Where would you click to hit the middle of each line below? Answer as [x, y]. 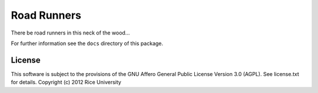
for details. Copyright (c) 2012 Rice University [66, 82]
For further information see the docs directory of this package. [87, 43]
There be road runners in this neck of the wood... [70, 33]
